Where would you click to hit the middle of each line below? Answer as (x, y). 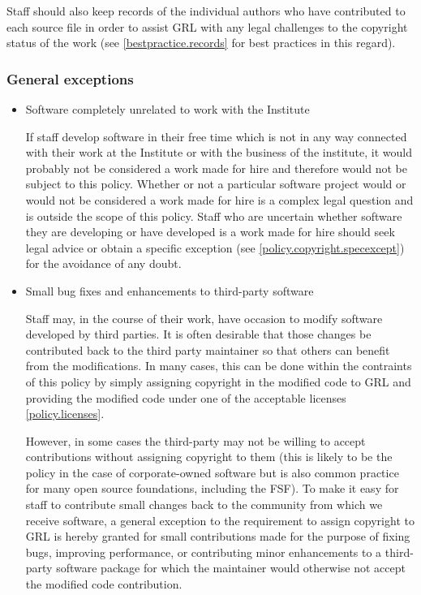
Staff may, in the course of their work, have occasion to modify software (204, 318)
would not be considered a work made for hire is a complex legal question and (219, 199)
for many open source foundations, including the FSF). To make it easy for (212, 488)
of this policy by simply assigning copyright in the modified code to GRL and (218, 381)
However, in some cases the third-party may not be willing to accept (195, 440)
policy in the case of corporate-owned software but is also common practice (212, 472)
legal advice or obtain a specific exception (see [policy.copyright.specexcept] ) (215, 247)
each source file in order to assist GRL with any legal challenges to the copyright (207, 26)
